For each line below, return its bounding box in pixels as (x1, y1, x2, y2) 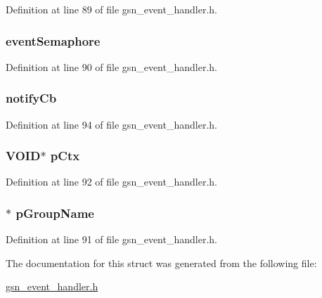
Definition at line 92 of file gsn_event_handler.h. (6, 174, 217, 189)
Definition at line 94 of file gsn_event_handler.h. (6, 117, 217, 131)
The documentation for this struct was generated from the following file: (6, 255, 317, 270)
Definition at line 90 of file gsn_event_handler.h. (6, 59, 217, 74)
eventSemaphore (6, 32, 101, 49)
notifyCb (6, 89, 57, 107)
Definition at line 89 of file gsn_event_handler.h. (6, 2, 217, 16)
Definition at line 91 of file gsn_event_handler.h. (6, 232, 217, 247)
